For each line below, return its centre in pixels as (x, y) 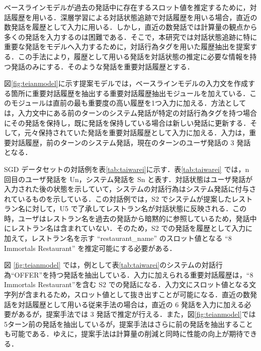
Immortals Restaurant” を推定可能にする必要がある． (90, 248)
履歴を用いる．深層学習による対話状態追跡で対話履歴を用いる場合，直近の (134, 17)
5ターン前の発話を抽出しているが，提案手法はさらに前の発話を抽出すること (129, 324)
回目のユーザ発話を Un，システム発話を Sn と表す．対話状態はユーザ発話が (128, 179)
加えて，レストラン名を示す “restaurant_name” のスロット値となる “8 (118, 238)
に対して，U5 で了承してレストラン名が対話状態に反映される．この (136, 208)
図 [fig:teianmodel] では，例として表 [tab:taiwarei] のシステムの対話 (110, 265)
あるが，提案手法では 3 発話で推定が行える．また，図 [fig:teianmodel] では (137, 314)
